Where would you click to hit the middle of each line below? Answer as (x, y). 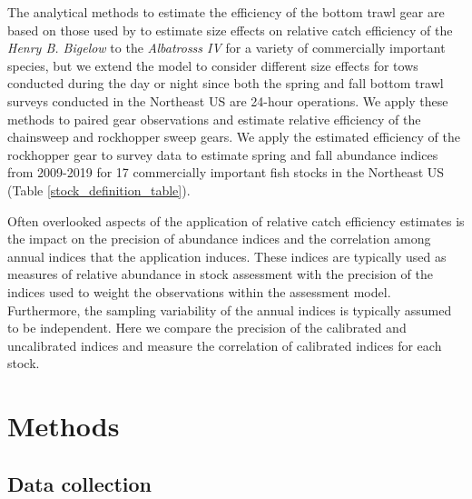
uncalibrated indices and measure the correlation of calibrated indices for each (225, 345)
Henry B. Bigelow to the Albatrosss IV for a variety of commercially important (226, 48)
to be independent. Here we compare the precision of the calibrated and (207, 328)
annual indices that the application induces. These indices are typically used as (227, 256)
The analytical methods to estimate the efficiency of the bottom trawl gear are (226, 12)
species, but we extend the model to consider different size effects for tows (213, 65)
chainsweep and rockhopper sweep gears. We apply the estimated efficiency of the (234, 137)
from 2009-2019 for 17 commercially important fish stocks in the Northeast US (226, 172)
